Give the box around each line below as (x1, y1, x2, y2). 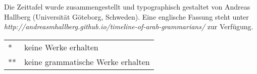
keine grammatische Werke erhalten (24, 55, 150, 67)
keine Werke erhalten (24, 41, 98, 53)
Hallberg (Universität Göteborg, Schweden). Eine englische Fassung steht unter (4, 11, 249, 22)
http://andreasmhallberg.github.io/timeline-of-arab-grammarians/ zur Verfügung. (4, 21, 253, 32)
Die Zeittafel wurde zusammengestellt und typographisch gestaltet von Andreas (4, 2, 250, 12)
